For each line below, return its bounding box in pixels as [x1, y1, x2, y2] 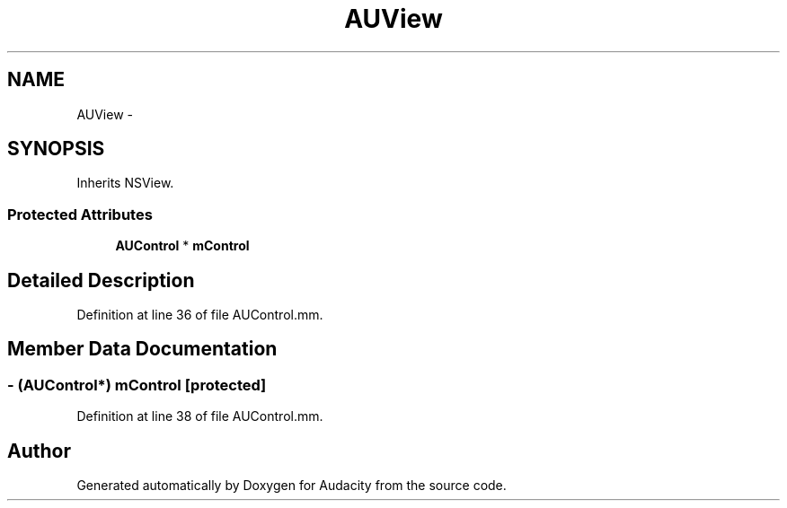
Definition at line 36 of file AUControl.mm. [76, 307, 323, 323]
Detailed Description [7, 268, 195, 292]
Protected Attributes [7, 205, 153, 223]
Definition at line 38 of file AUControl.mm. [76, 408, 323, 425]
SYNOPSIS [7, 137, 105, 161]
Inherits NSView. [76, 175, 174, 191]
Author [7, 439, 71, 462]
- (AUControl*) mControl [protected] [7, 375, 267, 394]
